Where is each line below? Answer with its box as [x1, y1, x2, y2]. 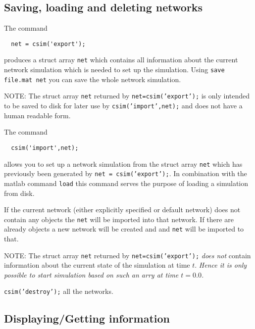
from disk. [4, 188, 35, 198]
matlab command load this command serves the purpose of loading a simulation [4, 178, 249, 188]
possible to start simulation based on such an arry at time [4, 269, 179, 280]
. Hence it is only [195, 260, 247, 270]
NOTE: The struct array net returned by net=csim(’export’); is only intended [4, 91, 250, 101]
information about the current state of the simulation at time [4, 260, 190, 270]
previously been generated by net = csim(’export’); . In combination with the [4, 168, 247, 179]
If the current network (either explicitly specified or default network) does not [4, 204, 241, 215]
